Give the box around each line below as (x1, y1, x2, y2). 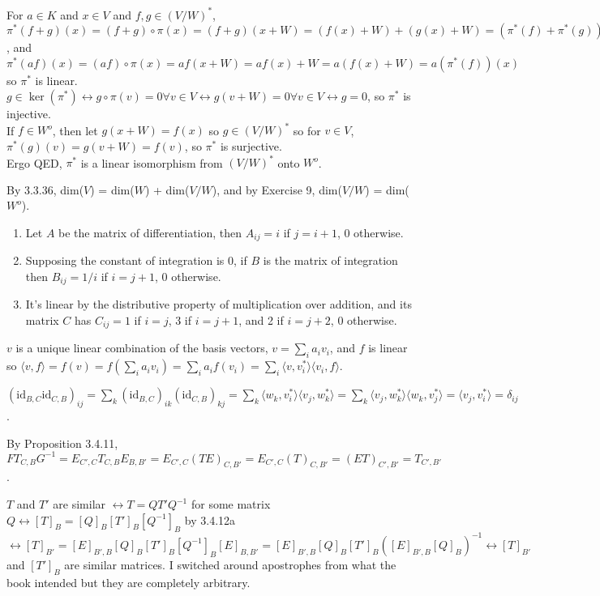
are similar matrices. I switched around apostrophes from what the (64, 556, 396, 573)
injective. (6, 105, 51, 122)
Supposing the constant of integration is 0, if (25, 252, 247, 269)
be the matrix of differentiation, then (58, 223, 242, 241)
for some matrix (191, 496, 271, 513)
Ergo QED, (6, 154, 62, 171)
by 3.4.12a (184, 511, 236, 528)
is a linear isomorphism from (80, 154, 223, 171)
